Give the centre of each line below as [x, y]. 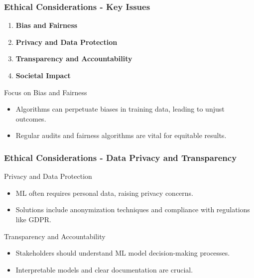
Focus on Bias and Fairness [46, 92]
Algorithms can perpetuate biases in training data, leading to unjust [120, 109]
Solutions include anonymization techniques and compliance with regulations [133, 209]
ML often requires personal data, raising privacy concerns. [104, 193]
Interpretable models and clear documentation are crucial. [104, 269]
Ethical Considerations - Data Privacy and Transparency [121, 157]
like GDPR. [33, 219]
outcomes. [31, 118]
